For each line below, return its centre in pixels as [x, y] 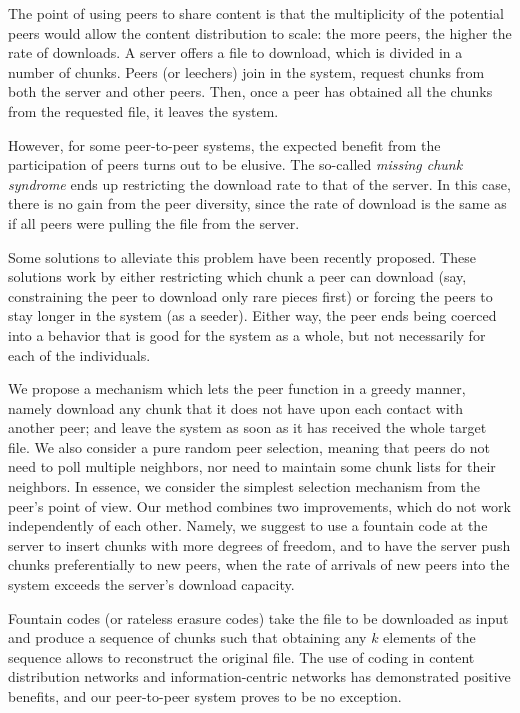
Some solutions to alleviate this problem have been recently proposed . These [242, 256]
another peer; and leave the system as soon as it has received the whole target [247, 427]
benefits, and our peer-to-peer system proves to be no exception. [205, 696]
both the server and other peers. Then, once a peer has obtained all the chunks [250, 91]
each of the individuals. [79, 354]
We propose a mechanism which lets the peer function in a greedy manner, [237, 388]
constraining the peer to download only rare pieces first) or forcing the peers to [250, 295]
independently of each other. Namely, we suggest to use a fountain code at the [248, 525]
